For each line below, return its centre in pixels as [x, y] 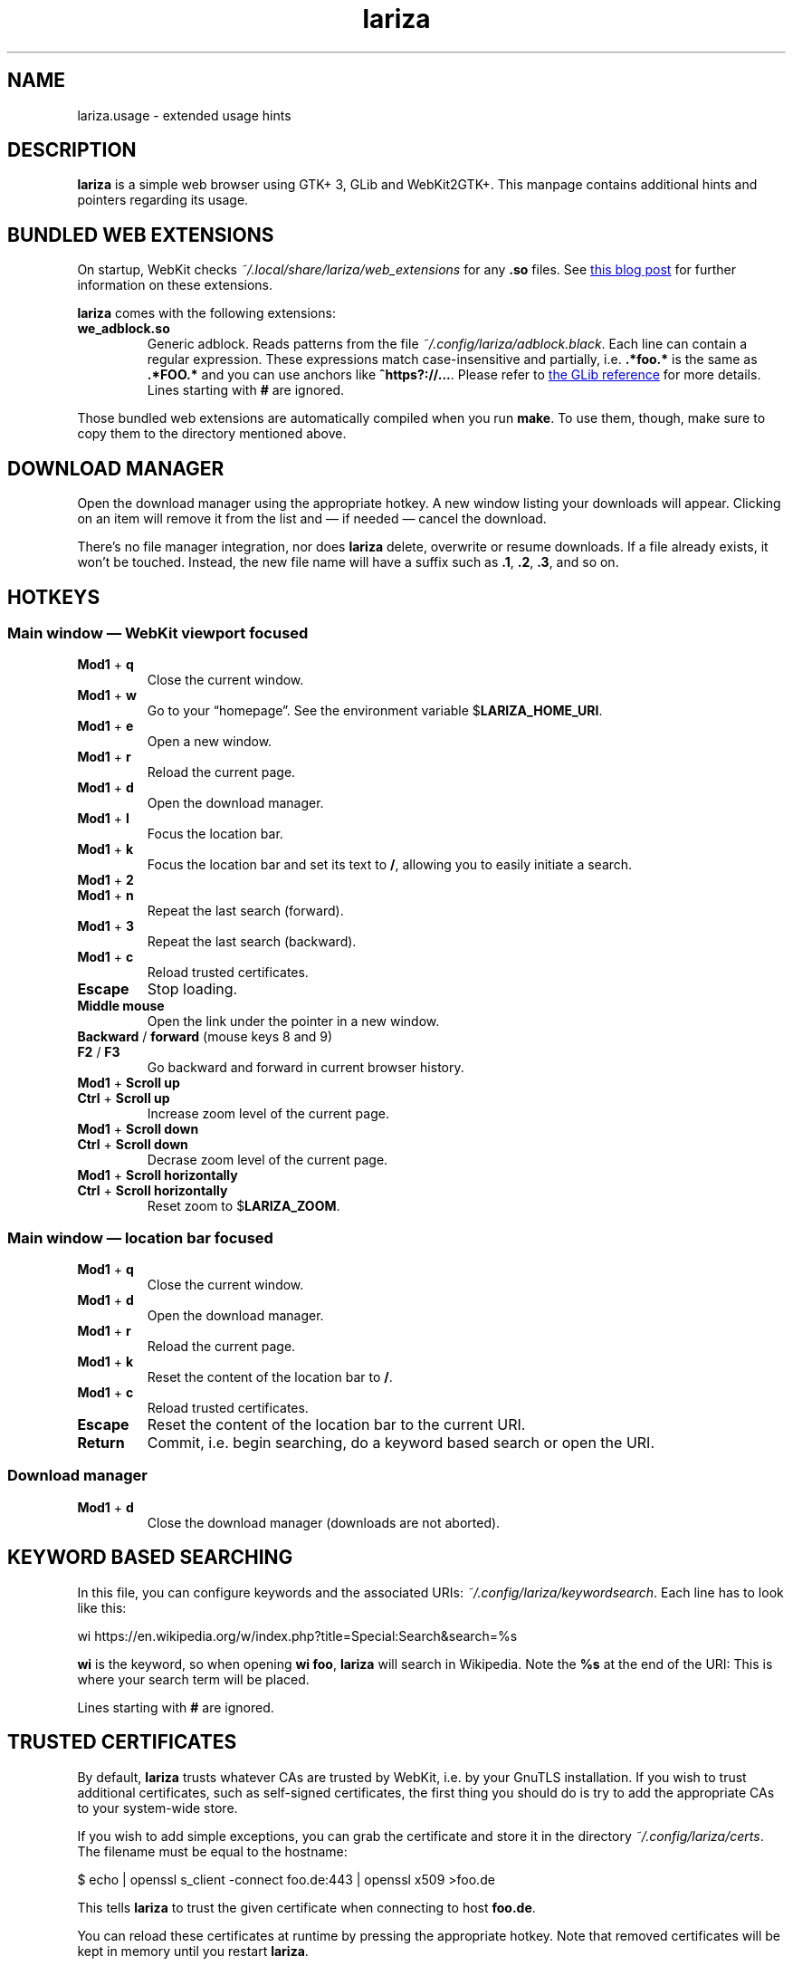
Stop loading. [192, 989]
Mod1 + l [103, 819]
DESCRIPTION [72, 150]
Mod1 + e [105, 726]
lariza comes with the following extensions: [206, 313]
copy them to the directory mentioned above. [212, 434]
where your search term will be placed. [193, 1679]
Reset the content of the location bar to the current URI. [336, 1425]
